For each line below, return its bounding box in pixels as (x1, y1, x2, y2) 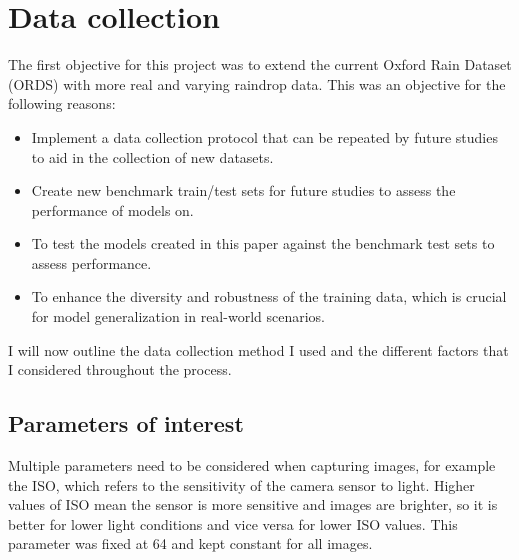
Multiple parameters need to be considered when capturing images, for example (8, 455, 496, 476)
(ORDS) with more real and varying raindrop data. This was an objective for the (8, 73, 506, 94)
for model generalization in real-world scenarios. (31, 306, 325, 327)
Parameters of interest (8, 408, 244, 439)
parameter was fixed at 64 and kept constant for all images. (8, 533, 373, 554)
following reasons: (8, 93, 116, 114)
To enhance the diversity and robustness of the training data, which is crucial (31, 286, 507, 307)
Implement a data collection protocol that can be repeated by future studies (31, 126, 498, 147)
